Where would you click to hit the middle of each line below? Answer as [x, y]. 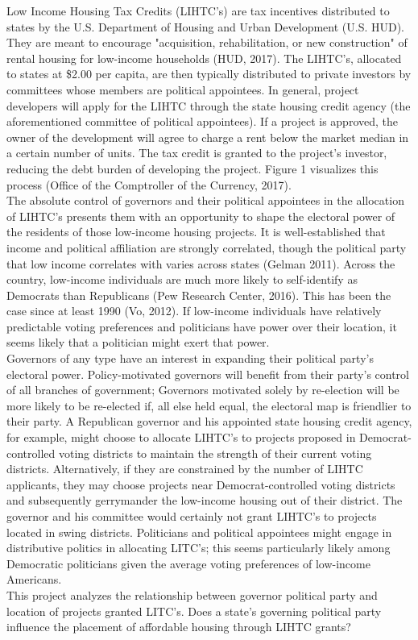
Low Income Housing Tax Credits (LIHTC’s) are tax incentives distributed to [198, 10]
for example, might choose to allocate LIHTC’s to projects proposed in [181, 437]
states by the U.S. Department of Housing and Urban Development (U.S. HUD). [206, 26]
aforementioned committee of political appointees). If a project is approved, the [202, 121]
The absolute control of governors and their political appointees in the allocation [205, 200]
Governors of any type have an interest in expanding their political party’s [190, 358]
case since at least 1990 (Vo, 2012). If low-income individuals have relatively [194, 311]
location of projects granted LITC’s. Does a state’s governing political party [194, 611]
